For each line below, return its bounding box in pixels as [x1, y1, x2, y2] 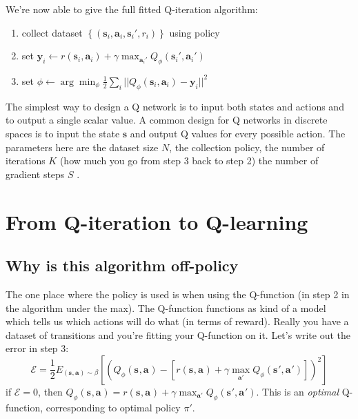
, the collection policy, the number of [169, 139, 325, 154]
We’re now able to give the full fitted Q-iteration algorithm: [6, 2, 258, 16]
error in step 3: [6, 341, 69, 355]
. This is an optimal [256, 384, 339, 398]
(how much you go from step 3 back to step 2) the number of [59, 153, 319, 168]
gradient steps [6, 166, 65, 181]
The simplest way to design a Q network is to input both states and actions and [6, 99, 344, 113]
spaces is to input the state [6, 126, 120, 140]
